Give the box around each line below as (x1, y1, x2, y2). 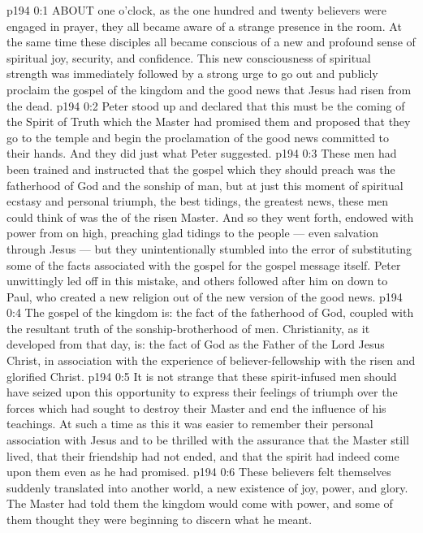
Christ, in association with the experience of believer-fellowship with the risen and (6, 352, 416, 369)
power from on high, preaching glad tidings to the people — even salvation (6, 224, 379, 241)
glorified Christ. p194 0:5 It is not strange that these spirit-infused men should (6, 367, 397, 384)
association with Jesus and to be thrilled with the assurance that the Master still (6, 431, 409, 448)
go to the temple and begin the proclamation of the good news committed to (6, 128, 390, 145)
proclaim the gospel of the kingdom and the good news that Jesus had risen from (6, 80, 412, 97)
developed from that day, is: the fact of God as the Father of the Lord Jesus (6, 336, 385, 353)
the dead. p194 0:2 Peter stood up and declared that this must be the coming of (6, 97, 405, 114)
